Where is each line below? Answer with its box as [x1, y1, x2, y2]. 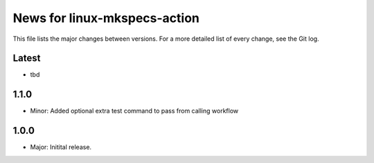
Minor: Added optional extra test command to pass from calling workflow [30, 107, 239, 115]
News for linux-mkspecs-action [12, 10, 200, 26]
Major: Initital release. [30, 143, 92, 151]
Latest [12, 52, 41, 64]
